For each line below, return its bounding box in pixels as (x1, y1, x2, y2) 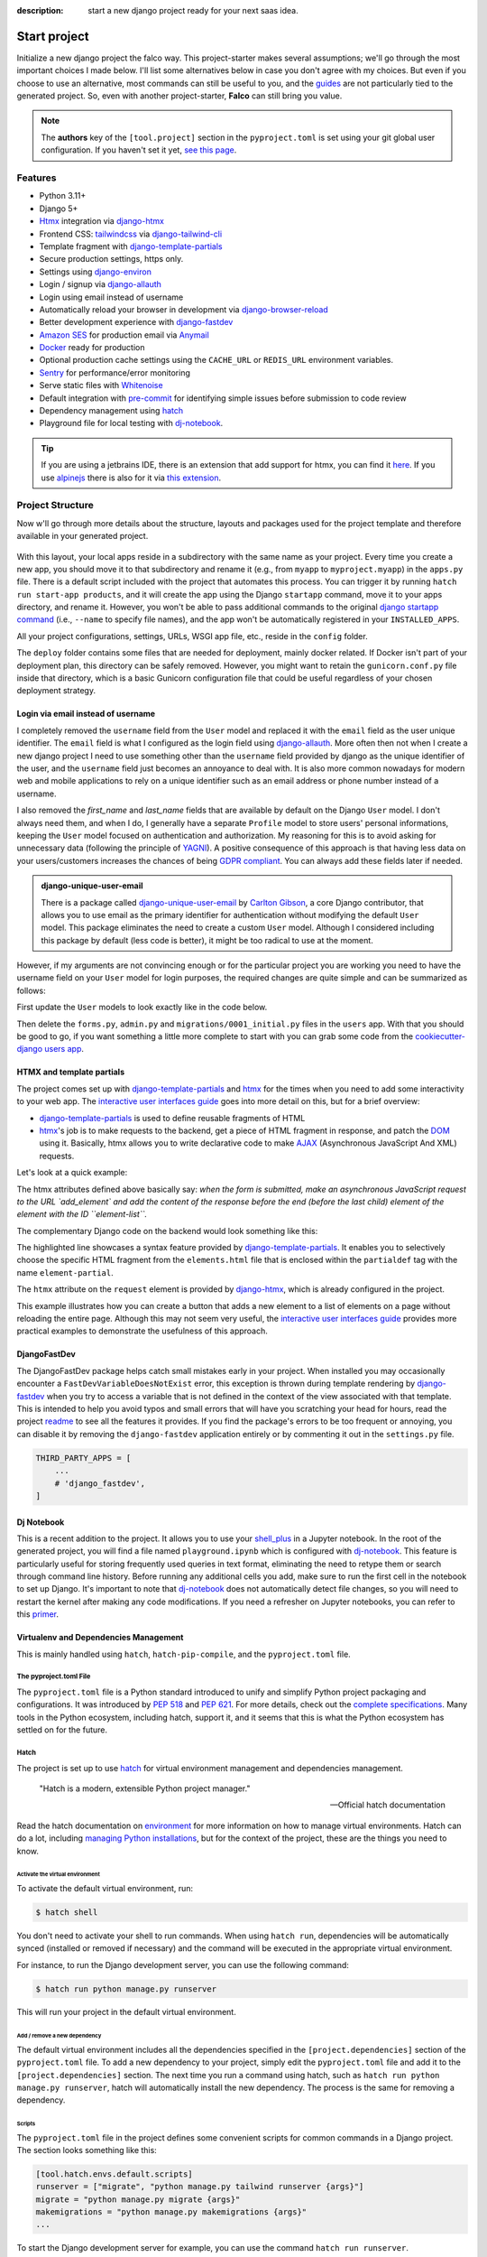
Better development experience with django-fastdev (39, 317, 234, 328)
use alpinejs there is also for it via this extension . (41, 472, 222, 483)
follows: (16, 985, 46, 996)
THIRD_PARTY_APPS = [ (35, 1453, 132, 1463)
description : (16, 5, 64, 15)
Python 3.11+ (39, 190, 87, 201)
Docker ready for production (39, 342, 145, 353)
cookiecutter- (415, 1031, 466, 1042)
